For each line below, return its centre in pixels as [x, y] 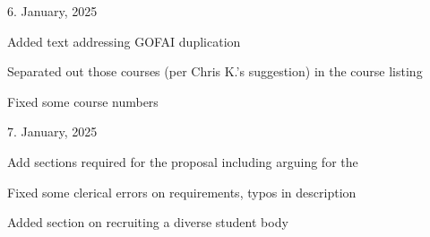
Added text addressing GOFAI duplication [124, 41]
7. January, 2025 [52, 132]
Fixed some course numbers [83, 101]
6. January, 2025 [52, 11]
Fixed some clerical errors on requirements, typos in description [182, 192]
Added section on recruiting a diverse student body [148, 222]
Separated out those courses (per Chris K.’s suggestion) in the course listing [215, 71]
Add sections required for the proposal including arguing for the [183, 161]
